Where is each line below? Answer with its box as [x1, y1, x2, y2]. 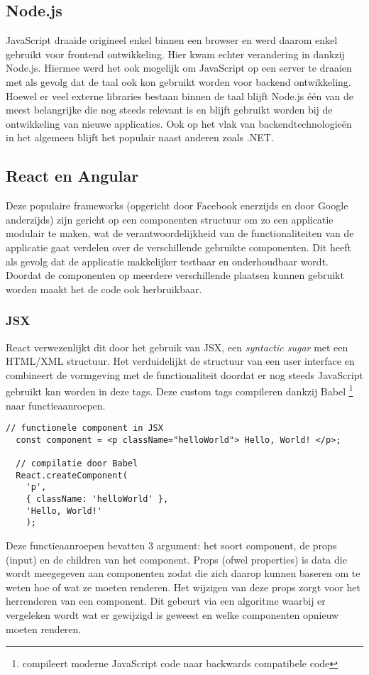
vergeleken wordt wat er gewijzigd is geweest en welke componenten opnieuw [6, 608, 339, 622]
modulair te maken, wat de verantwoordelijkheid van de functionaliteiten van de [6, 226, 354, 241]
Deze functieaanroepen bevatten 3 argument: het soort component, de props [6, 538, 337, 553]
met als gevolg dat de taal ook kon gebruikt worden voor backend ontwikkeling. [6, 74, 351, 89]
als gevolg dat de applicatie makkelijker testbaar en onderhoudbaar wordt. [6, 253, 329, 268]
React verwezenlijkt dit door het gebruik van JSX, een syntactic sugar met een [6, 339, 348, 354]
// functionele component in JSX [6, 423, 163, 434]
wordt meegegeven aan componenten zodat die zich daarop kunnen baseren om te [6, 566, 360, 581]
